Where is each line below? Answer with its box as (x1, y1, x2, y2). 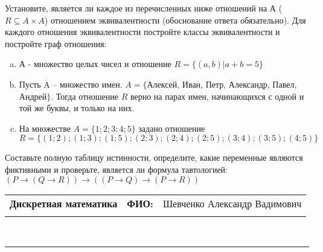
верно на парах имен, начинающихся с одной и (130, 89, 304, 102)
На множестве (19, 121, 71, 134)
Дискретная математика (10, 196, 118, 210)
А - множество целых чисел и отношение (19, 57, 171, 70)
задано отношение (138, 121, 205, 134)
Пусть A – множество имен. (19, 77, 123, 90)
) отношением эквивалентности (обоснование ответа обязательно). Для (44, 13, 306, 26)
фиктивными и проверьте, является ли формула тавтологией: (5, 163, 228, 175)
